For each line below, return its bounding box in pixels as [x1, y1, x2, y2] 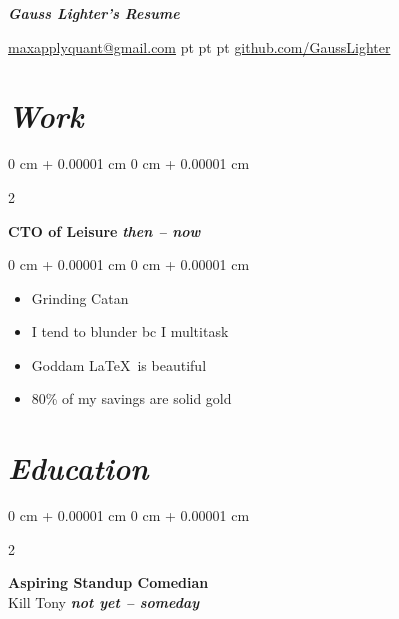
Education [8, 447, 149, 489]
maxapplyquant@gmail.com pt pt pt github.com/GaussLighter [8, 36, 391, 57]
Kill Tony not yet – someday [8, 591, 200, 612]
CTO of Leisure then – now [8, 220, 201, 241]
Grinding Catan [31, 287, 129, 308]
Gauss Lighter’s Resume [8, 3, 180, 23]
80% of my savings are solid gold [31, 388, 232, 409]
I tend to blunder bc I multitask [31, 321, 229, 342]
